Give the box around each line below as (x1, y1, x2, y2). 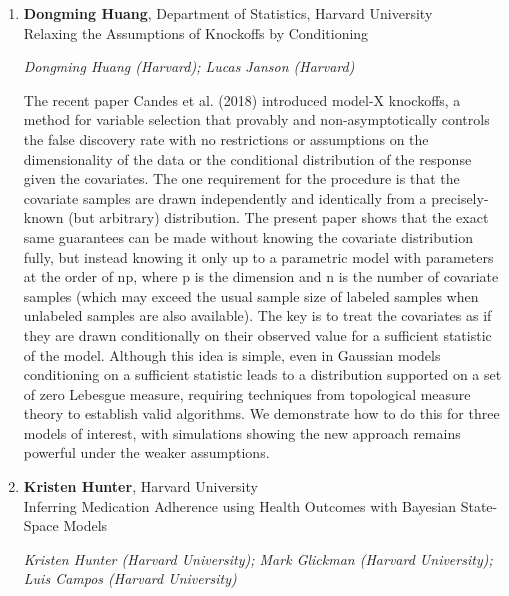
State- (460, 495, 498, 516)
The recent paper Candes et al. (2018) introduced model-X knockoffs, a (23, 89, 461, 110)
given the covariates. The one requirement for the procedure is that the (23, 168, 460, 189)
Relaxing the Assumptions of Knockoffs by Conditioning (23, 22, 369, 43)
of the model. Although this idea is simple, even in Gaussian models (23, 344, 441, 365)
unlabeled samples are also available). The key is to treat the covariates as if (23, 305, 492, 326)
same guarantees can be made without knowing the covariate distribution (23, 226, 473, 247)
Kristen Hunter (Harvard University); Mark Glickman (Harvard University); (23, 548, 493, 569)
